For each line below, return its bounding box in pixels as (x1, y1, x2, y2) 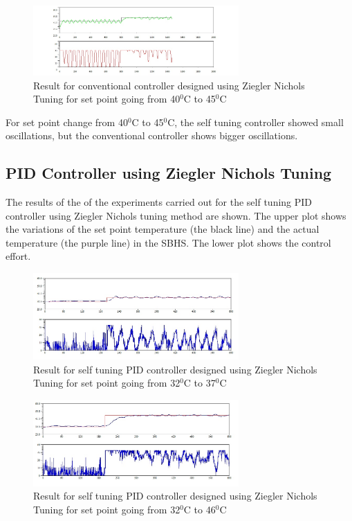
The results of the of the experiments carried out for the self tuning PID (6, 195, 313, 209)
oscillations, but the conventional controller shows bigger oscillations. (6, 128, 298, 143)
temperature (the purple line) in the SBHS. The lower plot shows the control (6, 235, 331, 249)
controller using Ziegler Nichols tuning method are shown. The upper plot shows (6, 208, 346, 222)
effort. (6, 249, 31, 263)
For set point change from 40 (6, 114, 128, 129)
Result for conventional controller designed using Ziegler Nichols (33, 78, 305, 92)
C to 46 (183, 502, 216, 517)
